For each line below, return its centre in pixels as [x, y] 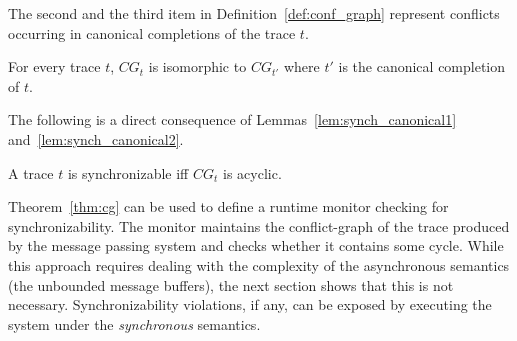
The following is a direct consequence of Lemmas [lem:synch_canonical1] [232, 119]
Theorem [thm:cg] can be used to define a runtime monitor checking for [228, 206]
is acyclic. [252, 172]
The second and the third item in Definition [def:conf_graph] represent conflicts [254, 13]
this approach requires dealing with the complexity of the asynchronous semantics [259, 264]
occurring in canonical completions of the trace [152, 32]
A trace [31, 172]
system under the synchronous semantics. [134, 323]
